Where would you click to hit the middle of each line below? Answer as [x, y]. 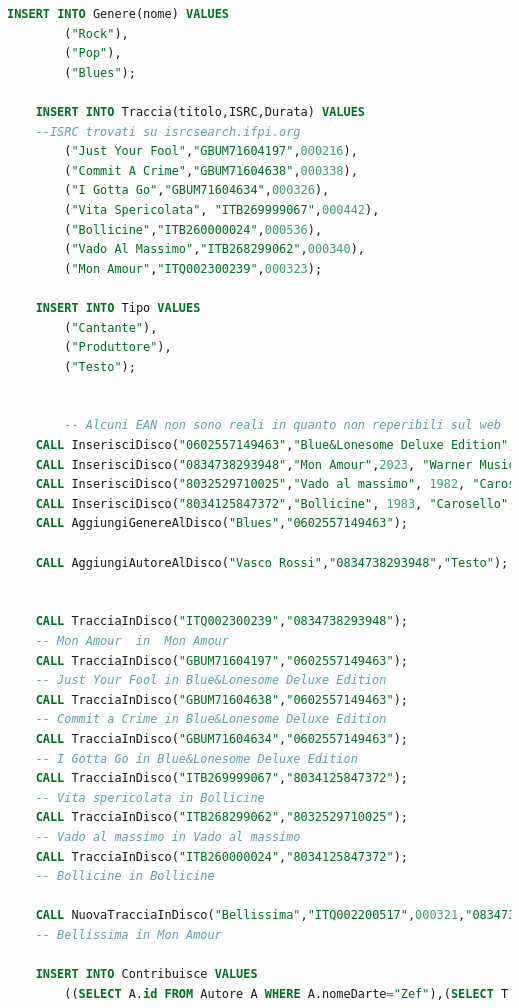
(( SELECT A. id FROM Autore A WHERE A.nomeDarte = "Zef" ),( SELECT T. [290, 993]
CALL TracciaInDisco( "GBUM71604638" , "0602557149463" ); [221, 699]
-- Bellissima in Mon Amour [128, 934]
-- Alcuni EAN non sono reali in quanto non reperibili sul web [282, 425]
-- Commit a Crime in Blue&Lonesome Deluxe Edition [211, 719]
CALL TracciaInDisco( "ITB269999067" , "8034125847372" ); [221, 778]
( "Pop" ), [93, 53]
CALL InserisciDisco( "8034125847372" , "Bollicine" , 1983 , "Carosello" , [275, 503]
